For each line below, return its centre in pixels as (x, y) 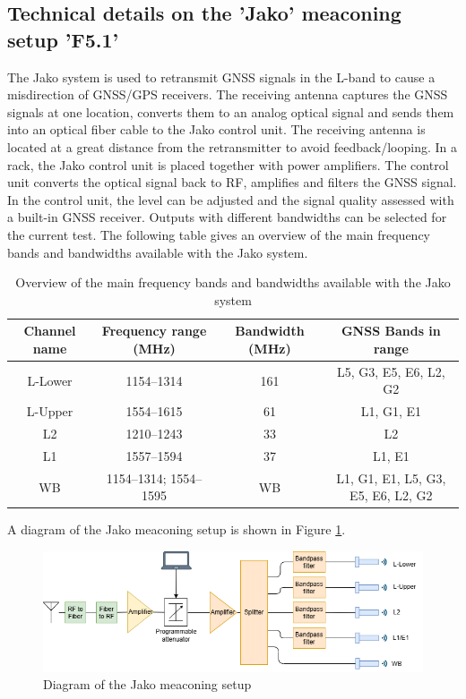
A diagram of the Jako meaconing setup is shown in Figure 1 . (177, 529)
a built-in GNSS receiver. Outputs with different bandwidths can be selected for (227, 217)
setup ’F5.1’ (63, 39)
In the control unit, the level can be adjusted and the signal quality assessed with (231, 199)
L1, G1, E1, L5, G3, (391, 477)
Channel (50, 331)
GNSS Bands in (391, 331)
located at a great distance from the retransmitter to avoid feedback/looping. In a (233, 146)
